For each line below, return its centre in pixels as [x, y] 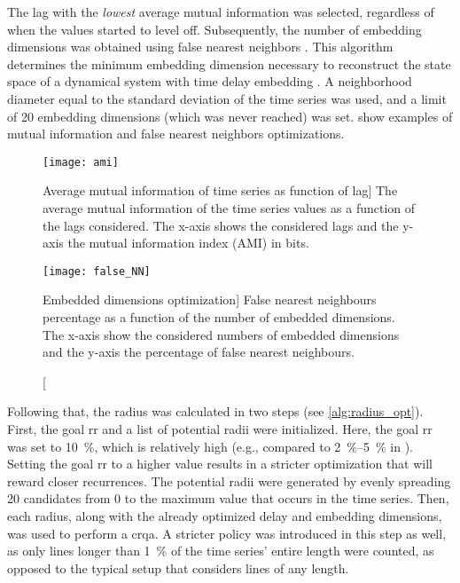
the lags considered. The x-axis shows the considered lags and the [221, 225]
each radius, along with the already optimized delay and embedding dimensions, [225, 515]
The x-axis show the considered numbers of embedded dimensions [221, 334]
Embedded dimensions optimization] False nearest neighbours [210, 299]
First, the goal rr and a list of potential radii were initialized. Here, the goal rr [220, 429]
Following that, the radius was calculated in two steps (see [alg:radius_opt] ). [215, 411]
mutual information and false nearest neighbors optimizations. [176, 134]
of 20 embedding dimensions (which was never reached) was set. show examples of [230, 116]
